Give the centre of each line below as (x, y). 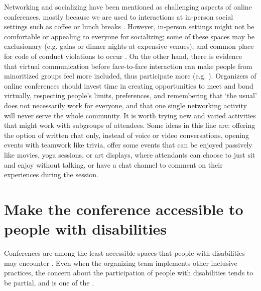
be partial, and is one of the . (49, 282)
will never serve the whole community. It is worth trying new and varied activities (130, 115)
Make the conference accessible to (124, 209)
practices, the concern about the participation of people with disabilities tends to (129, 273)
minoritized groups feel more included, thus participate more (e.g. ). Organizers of (130, 76)
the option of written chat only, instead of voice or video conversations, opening (127, 135)
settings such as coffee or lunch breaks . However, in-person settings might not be (129, 26)
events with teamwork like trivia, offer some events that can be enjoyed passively (128, 145)
